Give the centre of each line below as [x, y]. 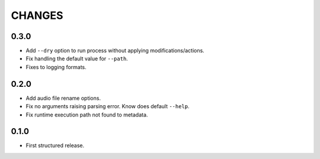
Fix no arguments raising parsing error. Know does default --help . [108, 106]
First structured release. [55, 145]
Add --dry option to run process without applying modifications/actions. [115, 51]
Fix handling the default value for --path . [77, 59]
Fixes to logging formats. [56, 67]
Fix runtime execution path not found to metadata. [87, 115]
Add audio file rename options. [63, 98]
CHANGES [37, 15]
